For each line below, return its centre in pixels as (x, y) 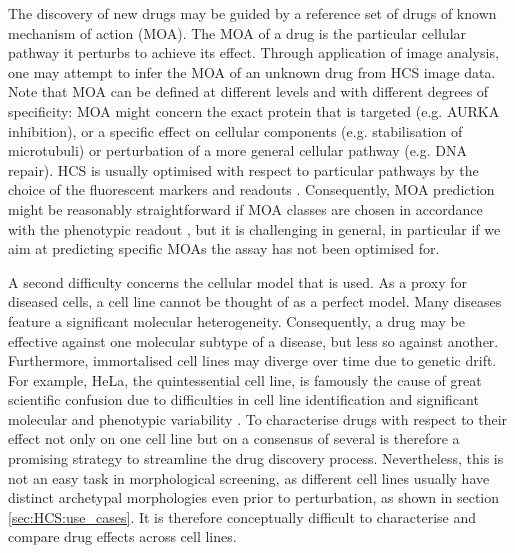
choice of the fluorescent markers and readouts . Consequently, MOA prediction (251, 189)
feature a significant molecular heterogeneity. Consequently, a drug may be (236, 320)
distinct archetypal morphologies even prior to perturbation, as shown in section (254, 497)
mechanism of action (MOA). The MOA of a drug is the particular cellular (237, 32)
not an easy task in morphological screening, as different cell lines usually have (249, 477)
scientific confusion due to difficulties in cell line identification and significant (243, 399)
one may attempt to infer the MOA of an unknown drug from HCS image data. (252, 71)
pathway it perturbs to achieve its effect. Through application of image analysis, (253, 52)
